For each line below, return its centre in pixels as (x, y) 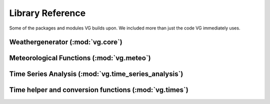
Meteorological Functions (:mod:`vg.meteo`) (80, 58)
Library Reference (47, 13)
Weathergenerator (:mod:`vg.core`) (66, 42)
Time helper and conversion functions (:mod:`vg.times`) (99, 90)
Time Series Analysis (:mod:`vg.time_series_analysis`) (96, 74)
